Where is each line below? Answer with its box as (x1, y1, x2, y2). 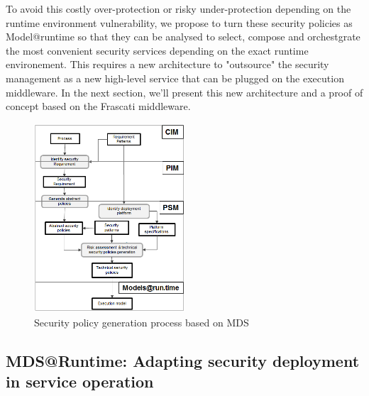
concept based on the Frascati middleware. (6, 99, 191, 114)
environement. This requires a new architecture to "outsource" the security (6, 57, 329, 72)
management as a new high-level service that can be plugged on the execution (6, 70, 344, 85)
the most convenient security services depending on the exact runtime (6, 43, 309, 57)
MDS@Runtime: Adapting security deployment (6, 349, 360, 371)
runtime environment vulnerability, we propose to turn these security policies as (6, 15, 353, 30)
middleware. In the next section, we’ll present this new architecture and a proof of (6, 84, 363, 99)
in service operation (6, 370, 154, 392)
